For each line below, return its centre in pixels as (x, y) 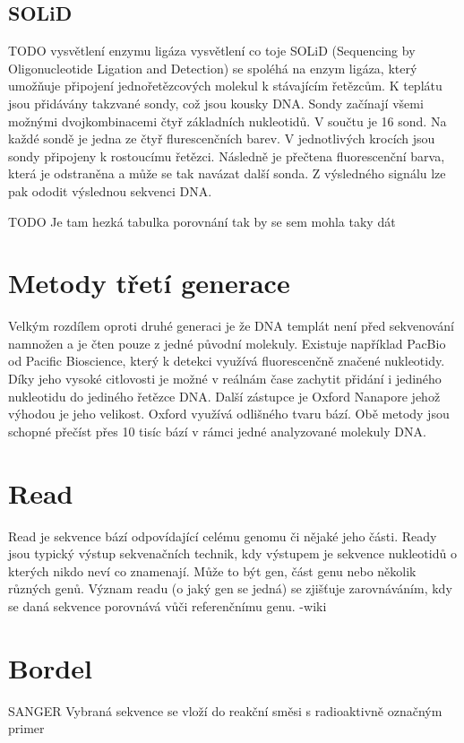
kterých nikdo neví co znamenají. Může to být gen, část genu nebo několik (212, 570)
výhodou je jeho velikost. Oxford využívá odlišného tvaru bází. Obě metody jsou (229, 414)
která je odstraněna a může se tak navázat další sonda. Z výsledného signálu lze (227, 173)
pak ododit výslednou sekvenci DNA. (110, 190)
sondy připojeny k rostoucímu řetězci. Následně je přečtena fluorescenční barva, (227, 156)
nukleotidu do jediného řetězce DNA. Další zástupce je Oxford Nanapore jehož (224, 396)
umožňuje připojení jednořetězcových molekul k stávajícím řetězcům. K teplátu (225, 86)
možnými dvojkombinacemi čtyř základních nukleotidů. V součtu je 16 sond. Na (228, 121)
